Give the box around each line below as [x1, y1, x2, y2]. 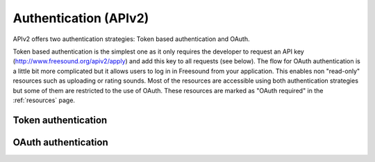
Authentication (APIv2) [12, 10, 149, 26]
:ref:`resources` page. [12, 96, 76, 104]
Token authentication [12, 114, 108, 126]
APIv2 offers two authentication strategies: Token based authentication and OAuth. [12, 35, 250, 43]
